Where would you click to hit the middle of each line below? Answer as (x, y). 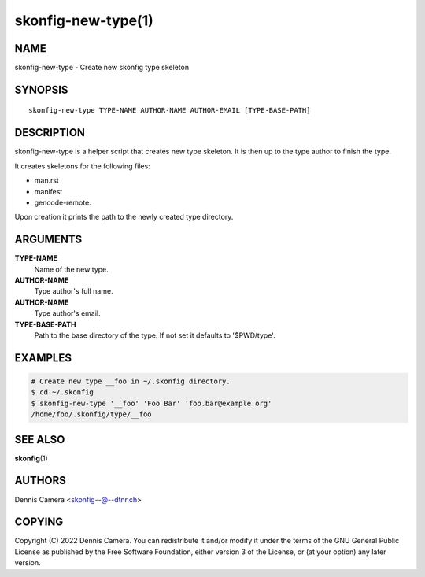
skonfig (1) (31, 458)
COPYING (39, 522)
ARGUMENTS (48, 240)
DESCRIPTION (50, 133)
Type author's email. (67, 313)
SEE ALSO (40, 440)
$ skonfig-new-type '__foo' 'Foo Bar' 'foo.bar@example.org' (152, 403)
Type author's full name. (74, 291)
